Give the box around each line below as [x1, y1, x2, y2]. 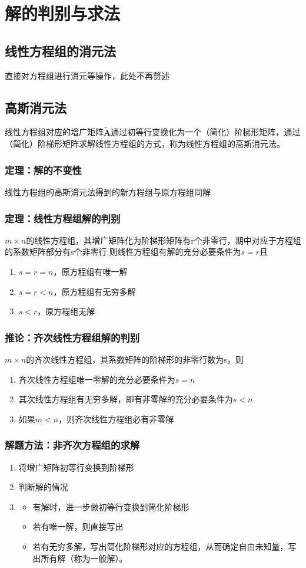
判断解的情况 [18, 481, 68, 493]
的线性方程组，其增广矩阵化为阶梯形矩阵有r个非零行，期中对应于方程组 [26, 234, 301, 246]
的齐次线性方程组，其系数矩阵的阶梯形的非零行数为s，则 [26, 353, 244, 365]
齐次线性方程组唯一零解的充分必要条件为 [18, 373, 175, 385]
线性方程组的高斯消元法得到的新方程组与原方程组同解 [5, 186, 211, 198]
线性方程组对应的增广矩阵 [5, 126, 104, 138]
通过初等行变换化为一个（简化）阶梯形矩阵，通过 [111, 126, 301, 138]
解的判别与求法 [5, 1, 121, 25]
